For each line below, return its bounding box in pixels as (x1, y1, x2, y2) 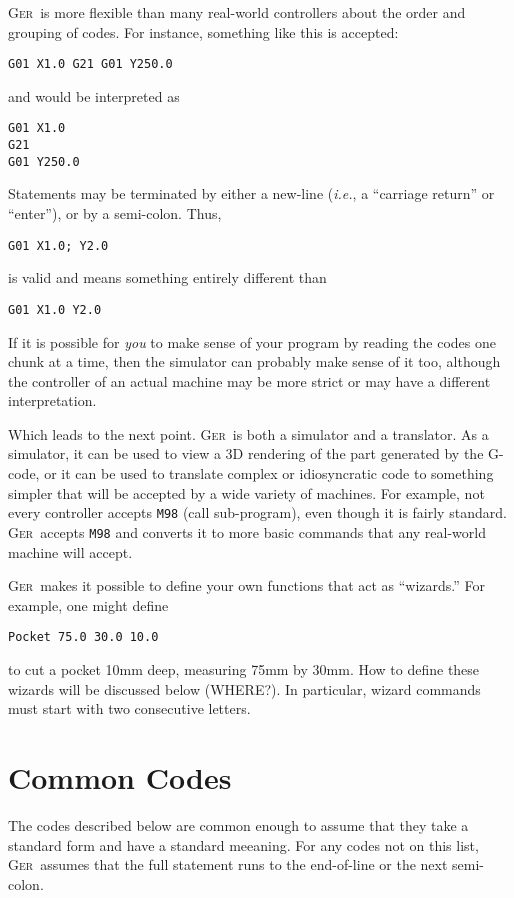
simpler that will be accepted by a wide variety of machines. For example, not (8, 482, 485, 503)
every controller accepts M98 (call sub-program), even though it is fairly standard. (8, 502, 507, 523)
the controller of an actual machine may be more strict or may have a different (8, 370, 491, 391)
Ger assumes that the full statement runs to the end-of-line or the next (8, 854, 448, 875)
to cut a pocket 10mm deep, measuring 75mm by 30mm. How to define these (8, 659, 480, 679)
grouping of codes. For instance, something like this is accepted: (8, 21, 399, 42)
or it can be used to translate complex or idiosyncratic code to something (44, 463, 494, 484)
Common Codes (8, 756, 232, 797)
